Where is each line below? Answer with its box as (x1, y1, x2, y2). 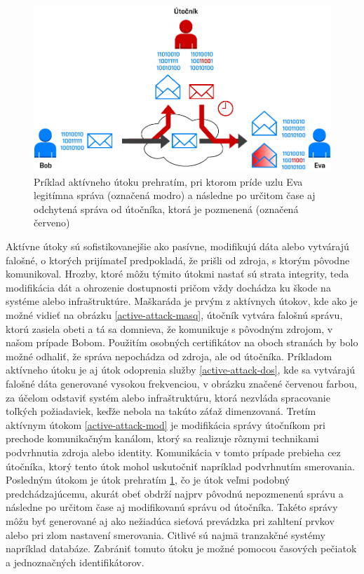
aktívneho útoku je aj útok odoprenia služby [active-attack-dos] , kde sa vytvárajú (6, 362, 356, 377)
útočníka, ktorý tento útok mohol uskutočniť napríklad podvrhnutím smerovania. (6, 458, 355, 473)
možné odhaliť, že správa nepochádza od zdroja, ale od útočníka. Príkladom (6, 348, 332, 363)
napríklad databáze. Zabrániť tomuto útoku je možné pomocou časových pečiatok (6, 541, 357, 556)
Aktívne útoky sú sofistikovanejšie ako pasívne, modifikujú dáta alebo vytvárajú (6, 239, 349, 254)
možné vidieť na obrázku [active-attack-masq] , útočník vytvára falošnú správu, (6, 308, 343, 322)
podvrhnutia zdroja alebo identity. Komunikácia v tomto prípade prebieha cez (6, 444, 341, 459)
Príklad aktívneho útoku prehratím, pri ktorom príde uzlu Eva (34, 174, 303, 189)
